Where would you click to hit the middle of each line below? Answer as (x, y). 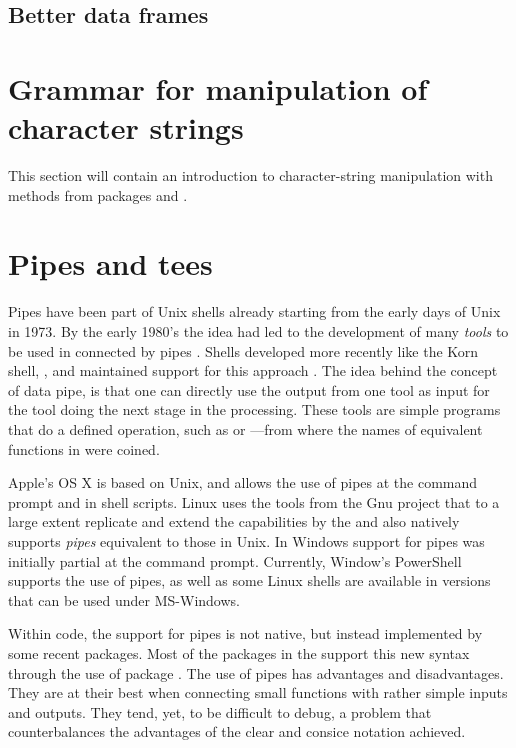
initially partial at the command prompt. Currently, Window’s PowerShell (235, 560)
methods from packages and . (98, 194)
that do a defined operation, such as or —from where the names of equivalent (245, 428)
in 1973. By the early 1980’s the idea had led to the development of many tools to (258, 331)
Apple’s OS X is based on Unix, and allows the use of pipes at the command (243, 482)
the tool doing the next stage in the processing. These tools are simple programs (254, 409)
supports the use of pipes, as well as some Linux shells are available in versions (249, 580)
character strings (126, 127)
